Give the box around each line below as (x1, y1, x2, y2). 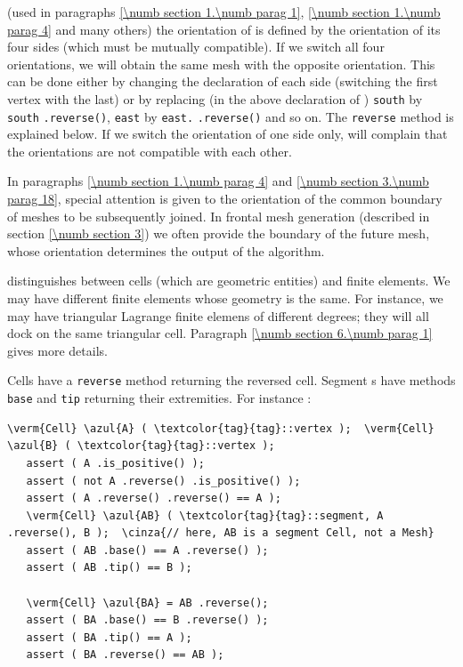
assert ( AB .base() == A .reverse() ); (26, 543, 269, 557)
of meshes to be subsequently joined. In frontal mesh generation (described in (7, 206, 430, 225)
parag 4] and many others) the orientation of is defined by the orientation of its (7, 20, 441, 38)
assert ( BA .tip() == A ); (26, 631, 192, 644)
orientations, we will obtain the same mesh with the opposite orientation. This (7, 54, 435, 73)
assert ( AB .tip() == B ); (26, 561, 192, 575)
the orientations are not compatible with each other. (7, 141, 292, 160)
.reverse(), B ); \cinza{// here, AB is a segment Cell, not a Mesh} (7, 526, 435, 540)
